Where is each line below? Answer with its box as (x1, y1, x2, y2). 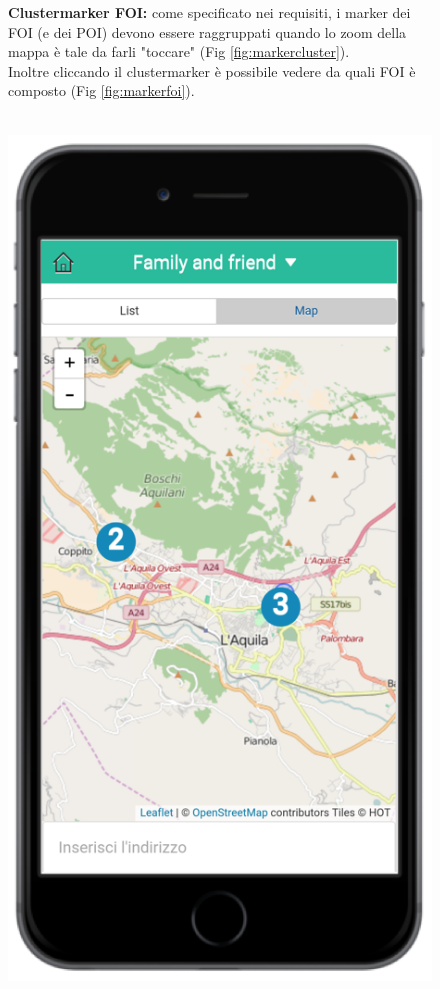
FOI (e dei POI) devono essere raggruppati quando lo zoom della (8, 21, 407, 42)
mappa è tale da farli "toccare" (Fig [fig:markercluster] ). (8, 41, 350, 62)
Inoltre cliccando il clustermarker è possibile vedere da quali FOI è (8, 60, 416, 81)
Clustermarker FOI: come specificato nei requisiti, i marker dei (8, 2, 411, 22)
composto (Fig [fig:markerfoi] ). (8, 80, 195, 101)
